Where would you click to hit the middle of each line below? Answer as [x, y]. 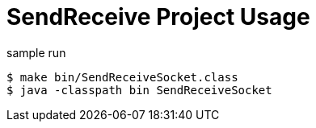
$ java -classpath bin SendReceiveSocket [139, 90]
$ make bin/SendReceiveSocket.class [122, 77]
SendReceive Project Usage [158, 17]
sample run [36, 52]
